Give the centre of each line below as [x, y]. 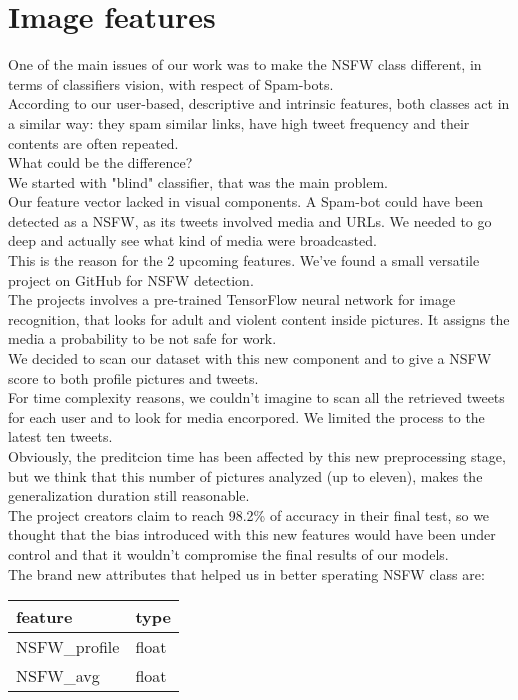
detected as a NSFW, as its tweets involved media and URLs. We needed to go [250, 220]
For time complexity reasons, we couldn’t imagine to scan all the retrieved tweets [256, 397]
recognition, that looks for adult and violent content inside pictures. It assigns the [259, 318]
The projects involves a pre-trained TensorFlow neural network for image [232, 299]
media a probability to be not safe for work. [142, 338]
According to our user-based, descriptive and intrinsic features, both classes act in [259, 103]
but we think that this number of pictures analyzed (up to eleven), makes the [245, 475]
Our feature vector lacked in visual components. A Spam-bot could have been [246, 201]
